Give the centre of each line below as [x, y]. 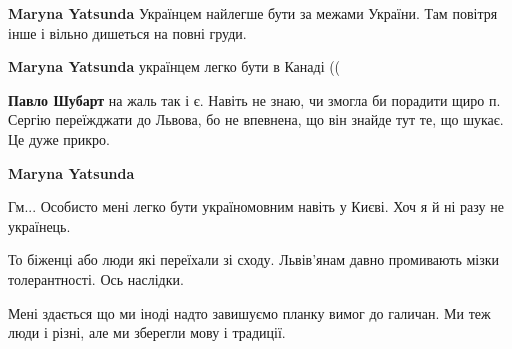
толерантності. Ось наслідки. [96, 278]
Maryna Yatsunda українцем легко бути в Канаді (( [174, 66]
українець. [39, 225]
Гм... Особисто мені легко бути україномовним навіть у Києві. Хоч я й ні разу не [256, 206]
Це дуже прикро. [59, 138]
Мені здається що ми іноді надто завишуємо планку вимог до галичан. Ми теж [249, 312]
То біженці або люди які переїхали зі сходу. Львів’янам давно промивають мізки [254, 259]
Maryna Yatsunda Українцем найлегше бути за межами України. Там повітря [253, 13]
